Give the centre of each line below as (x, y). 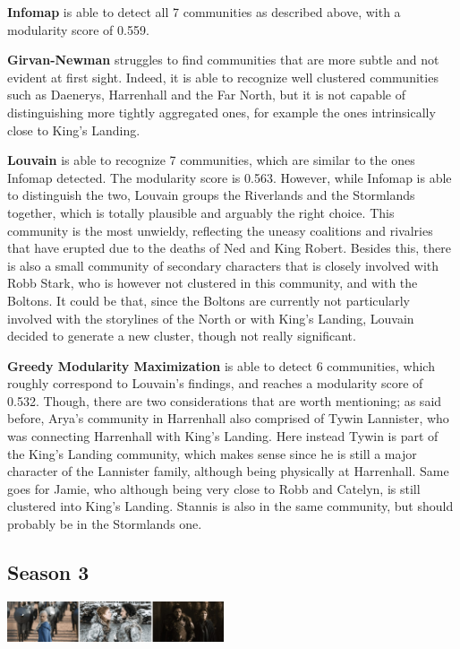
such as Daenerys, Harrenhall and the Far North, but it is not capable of (207, 95)
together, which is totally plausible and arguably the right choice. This (201, 212)
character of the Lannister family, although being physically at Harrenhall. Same (228, 471)
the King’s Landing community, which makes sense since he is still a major (212, 453)
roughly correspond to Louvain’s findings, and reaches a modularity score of (215, 383)
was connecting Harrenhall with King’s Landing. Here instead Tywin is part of (223, 436)
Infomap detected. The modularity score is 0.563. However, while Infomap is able (230, 177)
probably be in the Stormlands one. (105, 524)
